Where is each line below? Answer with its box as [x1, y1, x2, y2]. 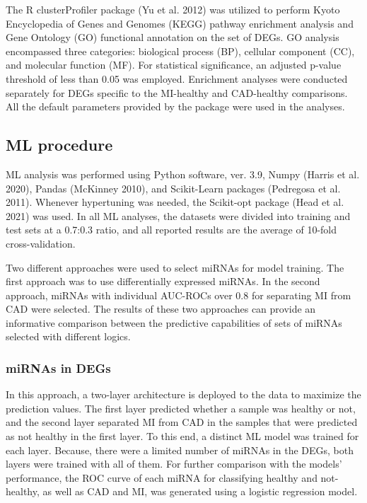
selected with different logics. [6, 329, 131, 344]
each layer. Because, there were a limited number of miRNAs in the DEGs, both [6, 442, 354, 457]
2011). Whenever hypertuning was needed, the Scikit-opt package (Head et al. [6, 195, 344, 209]
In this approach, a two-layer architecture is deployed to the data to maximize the [6, 387, 361, 402]
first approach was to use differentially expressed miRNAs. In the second [6, 274, 320, 289]
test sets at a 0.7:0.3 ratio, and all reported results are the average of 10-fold [6, 222, 337, 237]
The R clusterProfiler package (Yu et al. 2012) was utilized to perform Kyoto [6, 2, 340, 16]
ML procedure [6, 134, 113, 156]
